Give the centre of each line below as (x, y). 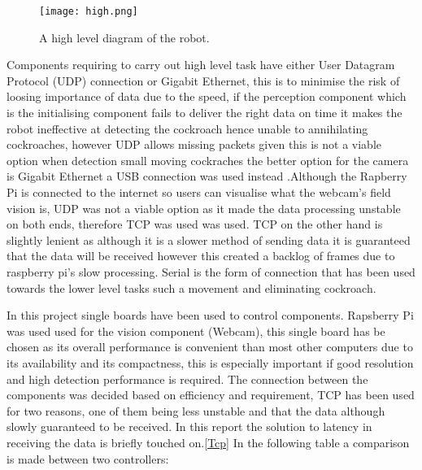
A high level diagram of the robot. (124, 37)
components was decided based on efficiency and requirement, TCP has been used (211, 395)
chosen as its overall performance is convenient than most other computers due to (210, 347)
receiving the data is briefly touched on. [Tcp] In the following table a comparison (208, 442)
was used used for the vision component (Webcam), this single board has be (196, 331)
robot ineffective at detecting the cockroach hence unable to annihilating (187, 128)
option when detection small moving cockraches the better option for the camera (208, 160)
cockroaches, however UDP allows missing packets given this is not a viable (194, 144)
